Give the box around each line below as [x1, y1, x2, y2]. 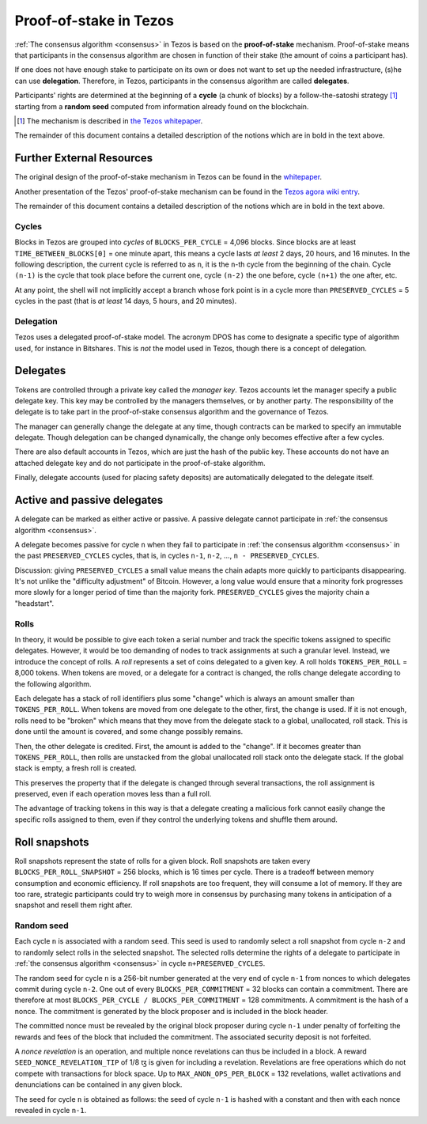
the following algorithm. [14, 679, 92, 688]
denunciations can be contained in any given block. [14, 1080, 183, 1089]
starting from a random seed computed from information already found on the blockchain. [14, 101, 309, 111]
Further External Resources [14, 151, 153, 165]
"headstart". [14, 598, 55, 608]
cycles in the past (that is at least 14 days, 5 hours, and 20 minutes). [14, 297, 237, 306]
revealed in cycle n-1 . [14, 1105, 87, 1115]
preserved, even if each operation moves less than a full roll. [14, 789, 212, 799]
